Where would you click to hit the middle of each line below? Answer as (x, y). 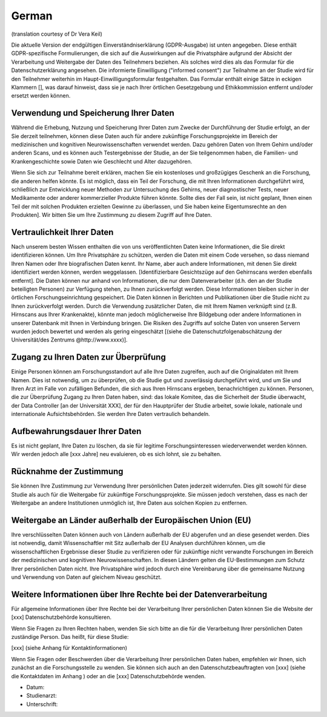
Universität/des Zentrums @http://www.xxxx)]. (69, 340)
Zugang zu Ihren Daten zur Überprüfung (88, 357)
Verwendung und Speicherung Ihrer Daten (93, 113)
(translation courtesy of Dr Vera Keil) (57, 34)
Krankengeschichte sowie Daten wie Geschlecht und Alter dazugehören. (102, 161)
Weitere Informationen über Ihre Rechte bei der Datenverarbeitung (139, 594)
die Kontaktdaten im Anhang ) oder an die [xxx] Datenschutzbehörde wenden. (108, 676)
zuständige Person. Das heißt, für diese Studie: (70, 637)
